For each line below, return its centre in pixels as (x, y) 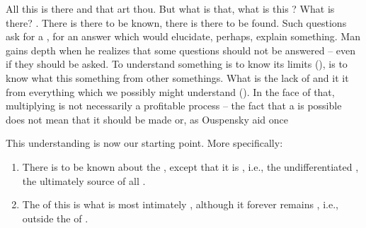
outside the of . (55, 218)
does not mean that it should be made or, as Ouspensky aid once (147, 119)
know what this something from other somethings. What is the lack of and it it (177, 77)
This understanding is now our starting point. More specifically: (144, 143)
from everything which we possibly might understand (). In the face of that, (170, 91)
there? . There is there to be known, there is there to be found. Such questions (176, 22)
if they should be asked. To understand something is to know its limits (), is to (177, 64)
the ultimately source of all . (84, 180)
